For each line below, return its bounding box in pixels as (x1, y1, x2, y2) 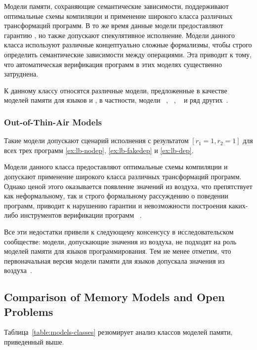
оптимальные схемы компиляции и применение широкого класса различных (4, 10, 233, 21)
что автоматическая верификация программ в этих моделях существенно (4, 59, 222, 69)
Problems (4, 304, 53, 319)
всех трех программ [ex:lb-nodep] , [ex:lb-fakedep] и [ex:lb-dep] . (4, 145, 194, 155)
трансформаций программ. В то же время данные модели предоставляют (4, 20, 223, 31)
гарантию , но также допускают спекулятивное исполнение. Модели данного (4, 30, 235, 40)
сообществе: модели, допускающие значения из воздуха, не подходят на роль (4, 236, 237, 246)
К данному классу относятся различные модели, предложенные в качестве (4, 85, 227, 95)
